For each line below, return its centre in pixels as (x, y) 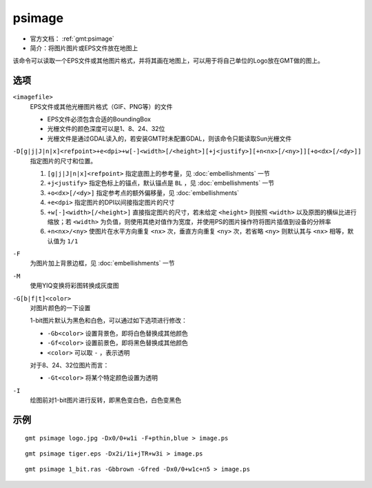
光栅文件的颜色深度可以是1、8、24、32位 (106, 129)
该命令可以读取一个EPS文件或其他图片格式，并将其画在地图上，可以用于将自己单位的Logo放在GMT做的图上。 (168, 61)
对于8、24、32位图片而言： (70, 365)
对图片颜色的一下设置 (60, 308)
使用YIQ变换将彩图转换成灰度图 (74, 285)
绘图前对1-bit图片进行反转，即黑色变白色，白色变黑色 (106, 400)
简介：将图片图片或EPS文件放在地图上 (84, 48)
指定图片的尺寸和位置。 (63, 161)
